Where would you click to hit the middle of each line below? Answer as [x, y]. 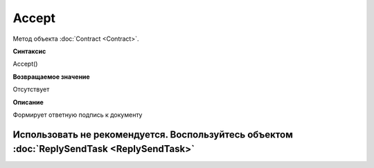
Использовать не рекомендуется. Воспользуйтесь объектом [153, 134]
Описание [28, 102]
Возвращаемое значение [51, 77]
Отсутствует [31, 89]
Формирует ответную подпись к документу [78, 115]
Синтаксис [29, 51]
